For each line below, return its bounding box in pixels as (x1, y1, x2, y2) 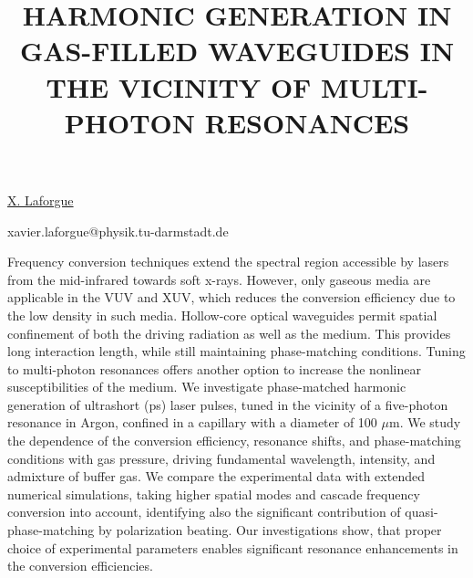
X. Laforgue (7, 190, 74, 209)
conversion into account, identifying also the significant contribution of (7, 502, 401, 521)
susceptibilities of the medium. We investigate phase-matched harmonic (7, 377, 406, 396)
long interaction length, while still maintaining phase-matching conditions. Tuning (7, 342, 466, 361)
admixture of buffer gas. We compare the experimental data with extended (7, 467, 425, 486)
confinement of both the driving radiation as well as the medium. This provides (7, 323, 451, 342)
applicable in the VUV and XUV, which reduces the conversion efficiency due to (7, 288, 456, 307)
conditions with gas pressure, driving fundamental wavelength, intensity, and (7, 448, 436, 468)
